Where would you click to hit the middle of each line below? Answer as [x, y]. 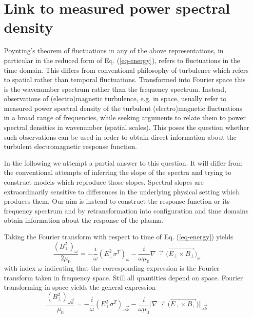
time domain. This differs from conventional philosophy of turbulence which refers [126, 70]
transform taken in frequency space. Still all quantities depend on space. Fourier [124, 277]
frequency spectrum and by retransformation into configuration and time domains [126, 210]
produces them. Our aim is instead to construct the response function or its [117, 201]
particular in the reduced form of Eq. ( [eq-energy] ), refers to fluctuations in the [122, 60]
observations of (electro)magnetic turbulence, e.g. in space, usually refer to [115, 98]
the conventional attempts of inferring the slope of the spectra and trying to [118, 172]
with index [20, 268]
